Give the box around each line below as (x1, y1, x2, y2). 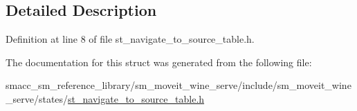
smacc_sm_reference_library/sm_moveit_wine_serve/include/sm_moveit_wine (6, 78, 351, 92)
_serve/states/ (6, 91, 68, 105)
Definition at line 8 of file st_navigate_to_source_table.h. (6, 32, 255, 46)
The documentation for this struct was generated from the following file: (6, 54, 312, 69)
